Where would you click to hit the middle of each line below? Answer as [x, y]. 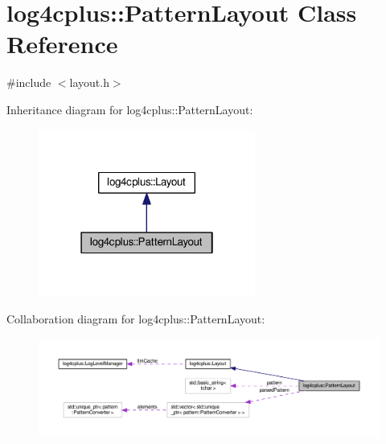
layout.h [89, 82]
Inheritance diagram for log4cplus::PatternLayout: [130, 109]
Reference [62, 44]
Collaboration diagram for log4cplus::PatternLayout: [136, 319]
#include [29, 82]
